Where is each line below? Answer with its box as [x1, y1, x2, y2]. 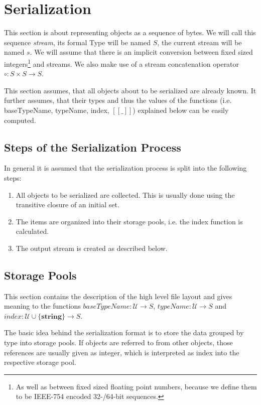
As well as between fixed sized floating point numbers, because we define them [16, 381, 257, 391]
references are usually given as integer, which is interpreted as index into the [4, 347, 239, 357]
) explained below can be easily [133, 104, 229, 115]
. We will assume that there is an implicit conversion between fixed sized [30, 47, 253, 57]
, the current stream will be [157, 37, 242, 47]
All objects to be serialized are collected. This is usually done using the [16, 189, 235, 200]
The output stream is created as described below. [16, 242, 168, 253]
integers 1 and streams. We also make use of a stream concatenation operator [4, 57, 239, 69]
